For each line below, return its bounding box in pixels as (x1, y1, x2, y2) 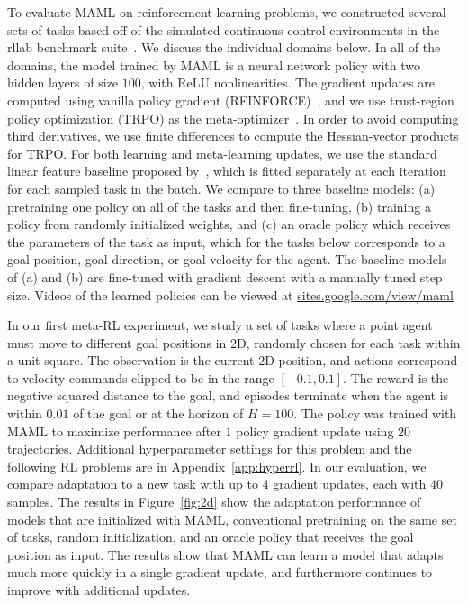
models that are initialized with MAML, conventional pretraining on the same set (7, 509, 457, 528)
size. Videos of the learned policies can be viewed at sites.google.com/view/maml (7, 285, 454, 304)
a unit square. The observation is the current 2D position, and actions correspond (7, 351, 458, 370)
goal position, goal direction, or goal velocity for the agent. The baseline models (7, 250, 447, 269)
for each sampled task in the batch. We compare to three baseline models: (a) (7, 179, 436, 197)
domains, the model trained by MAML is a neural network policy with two (7, 55, 420, 74)
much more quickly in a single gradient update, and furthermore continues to (7, 563, 433, 582)
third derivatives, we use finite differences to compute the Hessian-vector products (7, 126, 459, 145)
